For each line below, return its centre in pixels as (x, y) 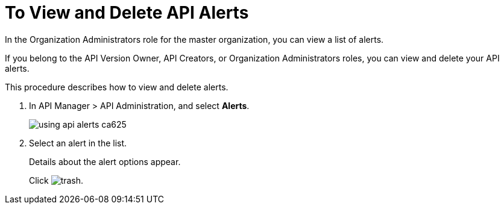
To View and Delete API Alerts (127, 13)
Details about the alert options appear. (105, 161)
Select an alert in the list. (78, 143)
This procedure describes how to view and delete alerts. (117, 87)
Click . (56, 180)
